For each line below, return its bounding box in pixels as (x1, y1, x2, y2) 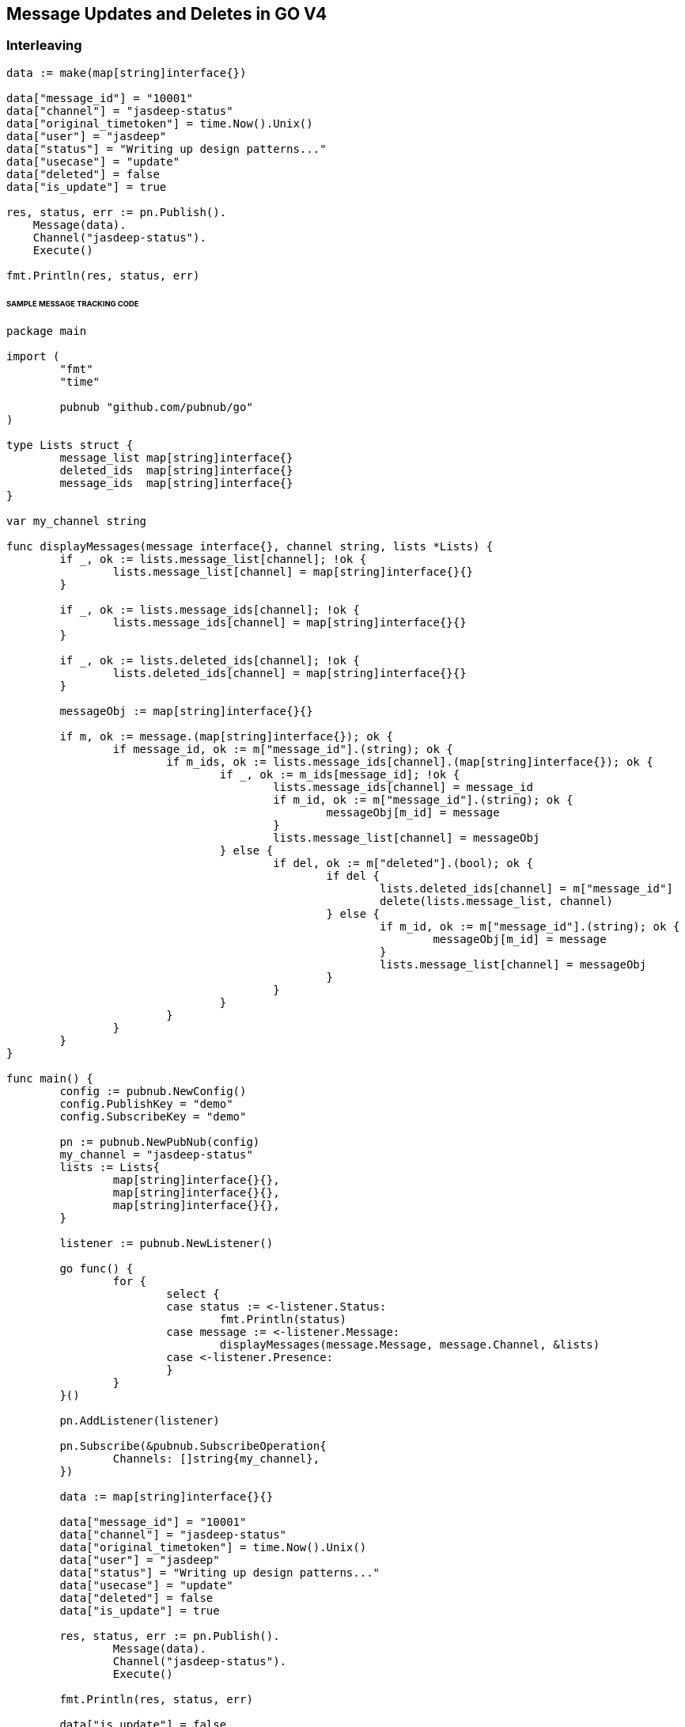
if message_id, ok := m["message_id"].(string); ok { (112, 743, 453, 756)
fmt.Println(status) (219, 1313, 346, 1326)
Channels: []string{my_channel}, (112, 1452, 320, 1466)
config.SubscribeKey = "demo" (59, 1110, 247, 1124)
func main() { (6, 1072, 93, 1086)
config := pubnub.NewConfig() (59, 1085, 247, 1098)
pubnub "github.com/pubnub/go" (59, 401, 253, 414)
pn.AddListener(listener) (59, 1414, 220, 1428)
